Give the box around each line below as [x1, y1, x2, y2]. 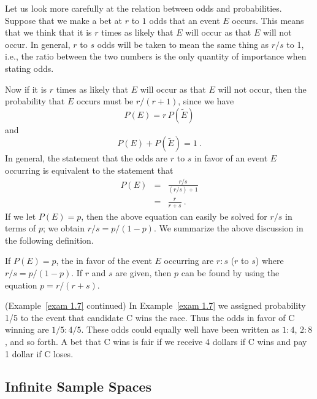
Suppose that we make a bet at [5, 14, 123, 26]
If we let [5, 209, 36, 222]
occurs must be [76, 95, 134, 107]
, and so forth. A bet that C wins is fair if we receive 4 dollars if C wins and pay [5, 335, 307, 347]
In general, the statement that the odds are [5, 152, 168, 165]
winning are [5, 323, 49, 336]
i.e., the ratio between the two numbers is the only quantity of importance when [5, 50, 307, 63]
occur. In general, [5, 37, 71, 50]
